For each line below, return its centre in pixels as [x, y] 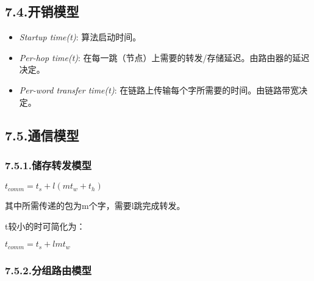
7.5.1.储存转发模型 [48, 165]
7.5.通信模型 [42, 135]
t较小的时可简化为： [45, 226]
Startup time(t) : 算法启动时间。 [80, 37]
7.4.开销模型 [42, 11]
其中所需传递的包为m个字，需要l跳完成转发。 [95, 206]
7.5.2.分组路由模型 [48, 270]
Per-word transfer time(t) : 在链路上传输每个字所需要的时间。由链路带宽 [159, 89]
